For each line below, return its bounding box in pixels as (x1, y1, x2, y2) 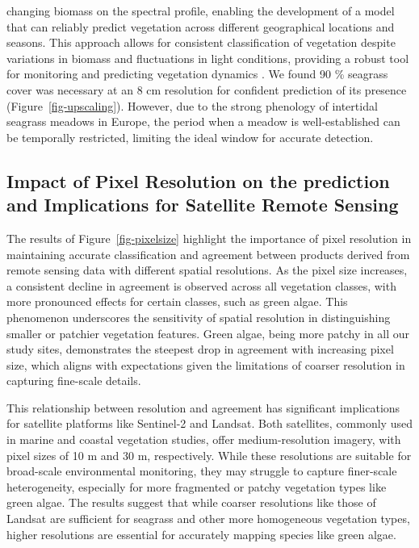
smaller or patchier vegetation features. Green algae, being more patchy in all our (6, 324, 410, 341)
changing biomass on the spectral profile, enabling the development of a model (6, 2, 395, 19)
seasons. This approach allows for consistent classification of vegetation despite (6, 34, 396, 51)
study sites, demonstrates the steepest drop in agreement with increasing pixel (6, 341, 394, 358)
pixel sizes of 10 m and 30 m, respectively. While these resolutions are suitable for (6, 446, 412, 463)
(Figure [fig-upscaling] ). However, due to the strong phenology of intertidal (6, 97, 378, 114)
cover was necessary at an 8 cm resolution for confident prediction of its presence (6, 81, 407, 98)
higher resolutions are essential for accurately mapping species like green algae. (6, 525, 396, 542)
